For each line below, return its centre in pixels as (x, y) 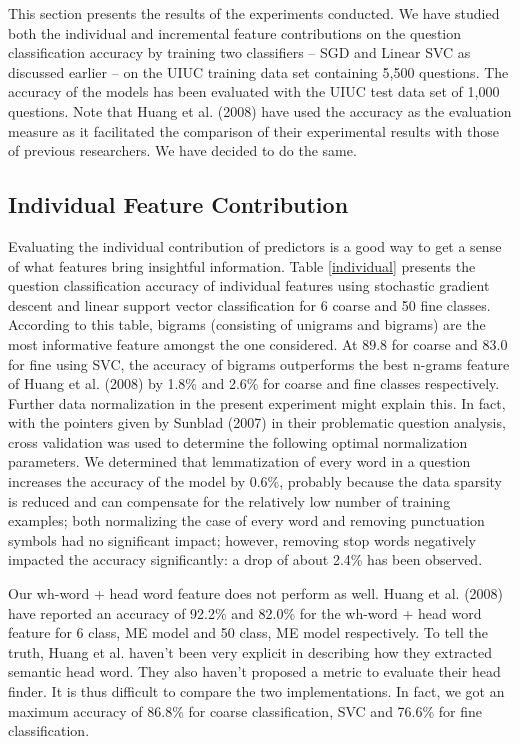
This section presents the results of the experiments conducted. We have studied (254, 13)
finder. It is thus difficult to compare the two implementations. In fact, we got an (256, 691)
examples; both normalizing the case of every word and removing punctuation (246, 520)
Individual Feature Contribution (178, 204)
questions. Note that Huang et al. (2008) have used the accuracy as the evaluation (260, 110)
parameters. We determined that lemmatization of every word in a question (239, 461)
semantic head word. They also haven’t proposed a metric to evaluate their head (254, 671)
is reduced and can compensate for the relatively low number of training (229, 500)
